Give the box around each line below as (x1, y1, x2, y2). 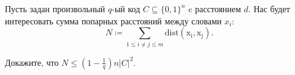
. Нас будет (248, 2, 290, 15)
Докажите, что (5, 55, 59, 68)
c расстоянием (188, 2, 241, 15)
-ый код (112, 2, 140, 15)
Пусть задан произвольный (5, 2, 105, 15)
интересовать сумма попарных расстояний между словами (5, 14, 222, 27)
